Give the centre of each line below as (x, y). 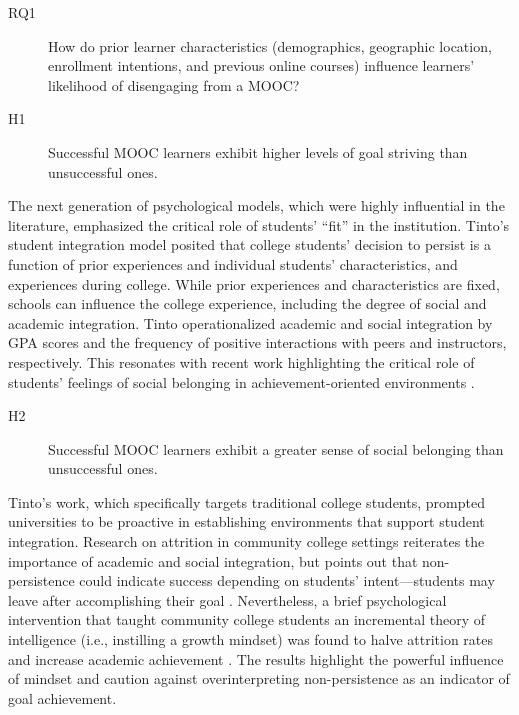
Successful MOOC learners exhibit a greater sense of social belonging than (276, 448)
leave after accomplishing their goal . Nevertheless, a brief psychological (227, 599)
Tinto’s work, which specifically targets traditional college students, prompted (246, 501)
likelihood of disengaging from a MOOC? (174, 84)
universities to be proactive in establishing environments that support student (246, 521)
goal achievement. (62, 697)
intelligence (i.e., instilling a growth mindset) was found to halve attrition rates (251, 639)
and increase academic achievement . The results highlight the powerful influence (256, 658)
